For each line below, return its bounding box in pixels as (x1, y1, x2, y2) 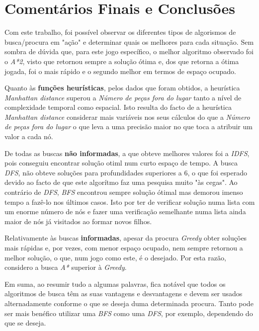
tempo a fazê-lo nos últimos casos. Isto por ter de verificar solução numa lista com (4, 196, 255, 207)
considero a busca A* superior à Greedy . (4, 262, 127, 272)
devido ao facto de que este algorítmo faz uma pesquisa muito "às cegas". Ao (4, 177, 238, 187)
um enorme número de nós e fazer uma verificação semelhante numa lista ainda (4, 206, 246, 217)
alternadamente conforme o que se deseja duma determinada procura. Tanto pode (4, 298, 254, 308)
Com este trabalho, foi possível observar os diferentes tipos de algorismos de (4, 27, 236, 37)
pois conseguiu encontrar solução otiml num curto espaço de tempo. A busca (4, 158, 238, 168)
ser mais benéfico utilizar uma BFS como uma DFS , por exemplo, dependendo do (4, 308, 253, 318)
